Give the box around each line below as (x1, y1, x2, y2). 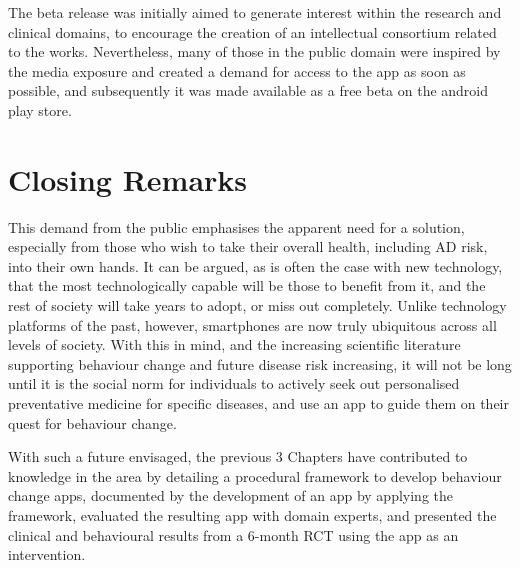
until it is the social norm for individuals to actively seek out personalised (8, 373, 460, 394)
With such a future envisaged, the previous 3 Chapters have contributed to (8, 446, 468, 467)
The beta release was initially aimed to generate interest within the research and (8, 2, 502, 22)
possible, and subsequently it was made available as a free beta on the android (8, 80, 489, 101)
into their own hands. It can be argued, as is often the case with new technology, (8, 255, 503, 276)
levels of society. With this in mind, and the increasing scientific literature (8, 334, 461, 355)
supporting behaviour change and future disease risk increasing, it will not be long (8, 353, 512, 374)
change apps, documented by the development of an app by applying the (8, 485, 453, 506)
